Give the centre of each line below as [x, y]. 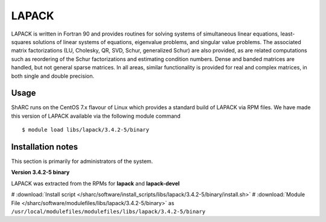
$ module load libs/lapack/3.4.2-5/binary [86, 130]
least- [288, 34]
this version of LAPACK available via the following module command [96, 116]
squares [21, 42]
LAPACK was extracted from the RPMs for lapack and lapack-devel [95, 183]
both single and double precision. [53, 76]
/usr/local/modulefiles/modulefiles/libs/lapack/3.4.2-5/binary [108, 212]
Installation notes [45, 147]
